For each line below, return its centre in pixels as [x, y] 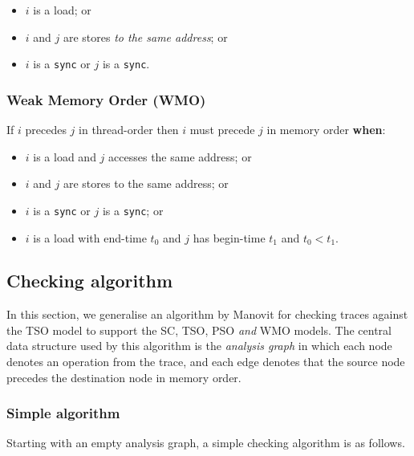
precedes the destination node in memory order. [124, 377]
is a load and [65, 156]
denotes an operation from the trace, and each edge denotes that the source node [206, 362]
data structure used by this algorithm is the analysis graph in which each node [199, 346]
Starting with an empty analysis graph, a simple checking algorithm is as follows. [206, 443]
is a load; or [62, 10]
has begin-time [229, 237]
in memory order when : [326, 130]
